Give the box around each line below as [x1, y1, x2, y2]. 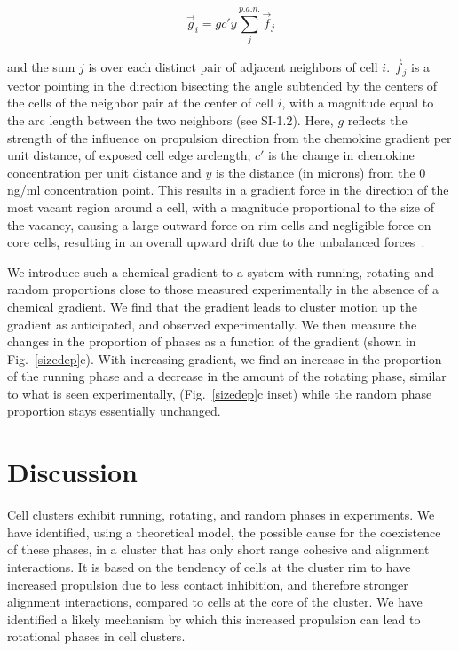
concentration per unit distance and [7, 163, 202, 181]
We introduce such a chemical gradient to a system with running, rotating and [7, 262, 435, 281]
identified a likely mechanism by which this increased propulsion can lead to [7, 609, 421, 628]
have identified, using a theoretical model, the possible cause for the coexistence [7, 522, 441, 541]
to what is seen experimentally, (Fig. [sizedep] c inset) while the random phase [7, 384, 432, 402]
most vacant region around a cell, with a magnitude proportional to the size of [7, 197, 434, 216]
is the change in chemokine [268, 146, 415, 164]
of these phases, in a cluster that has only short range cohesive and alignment [7, 540, 430, 559]
